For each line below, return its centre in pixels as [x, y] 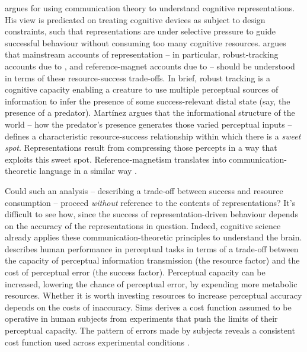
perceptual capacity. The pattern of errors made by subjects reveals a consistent [150, 330]
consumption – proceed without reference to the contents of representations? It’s [150, 202]
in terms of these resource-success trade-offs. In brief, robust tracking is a [138, 77]
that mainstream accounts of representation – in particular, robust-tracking [142, 54]
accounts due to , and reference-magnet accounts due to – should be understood [150, 66]
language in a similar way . [88, 171]
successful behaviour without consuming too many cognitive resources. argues [145, 42]
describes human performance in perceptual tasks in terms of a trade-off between [152, 248]
